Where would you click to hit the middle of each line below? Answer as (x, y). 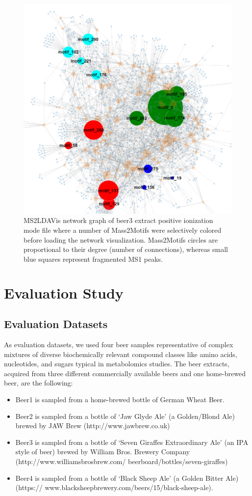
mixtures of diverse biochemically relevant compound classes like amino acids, (121, 354)
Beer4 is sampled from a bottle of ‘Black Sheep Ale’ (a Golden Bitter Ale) (127, 478)
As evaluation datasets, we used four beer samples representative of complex (119, 344)
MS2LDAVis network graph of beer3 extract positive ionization (118, 220)
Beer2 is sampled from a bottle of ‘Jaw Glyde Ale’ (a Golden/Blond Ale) (125, 416)
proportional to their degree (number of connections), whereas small (126, 249)
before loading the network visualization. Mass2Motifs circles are (121, 239)
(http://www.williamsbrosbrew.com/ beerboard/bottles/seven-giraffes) (122, 461)
